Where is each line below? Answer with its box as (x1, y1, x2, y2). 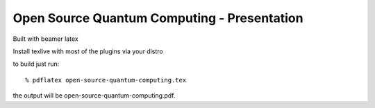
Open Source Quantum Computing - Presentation (12, 10, 303, 26)
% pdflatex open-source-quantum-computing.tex (25, 76, 187, 84)
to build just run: (12, 60, 60, 69)
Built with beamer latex (12, 35, 79, 43)
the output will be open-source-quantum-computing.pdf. (12, 91, 176, 100)
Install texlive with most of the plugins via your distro (12, 47, 163, 55)
